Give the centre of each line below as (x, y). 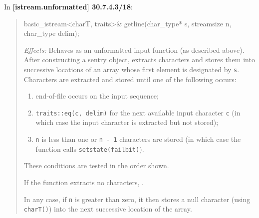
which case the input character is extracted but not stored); (127, 122)
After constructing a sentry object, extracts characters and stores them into (139, 59)
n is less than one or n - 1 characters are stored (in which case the (138, 139)
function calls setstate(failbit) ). (90, 149)
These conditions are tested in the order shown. (96, 165)
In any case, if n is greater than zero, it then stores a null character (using (137, 199)
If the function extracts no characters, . (84, 182)
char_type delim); (51, 33)
